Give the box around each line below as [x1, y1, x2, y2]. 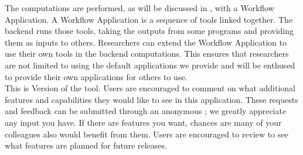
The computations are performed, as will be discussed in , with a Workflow [5, 2, 274, 13]
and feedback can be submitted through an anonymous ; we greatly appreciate [5, 105, 287, 117]
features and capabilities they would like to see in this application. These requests [5, 93, 298, 105]
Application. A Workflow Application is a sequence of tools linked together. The [5, 13, 293, 25]
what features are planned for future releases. [5, 139, 167, 151]
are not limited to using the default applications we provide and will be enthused [5, 58, 295, 71]
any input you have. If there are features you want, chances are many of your [5, 116, 282, 128]
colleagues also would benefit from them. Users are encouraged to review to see [5, 128, 288, 140]
